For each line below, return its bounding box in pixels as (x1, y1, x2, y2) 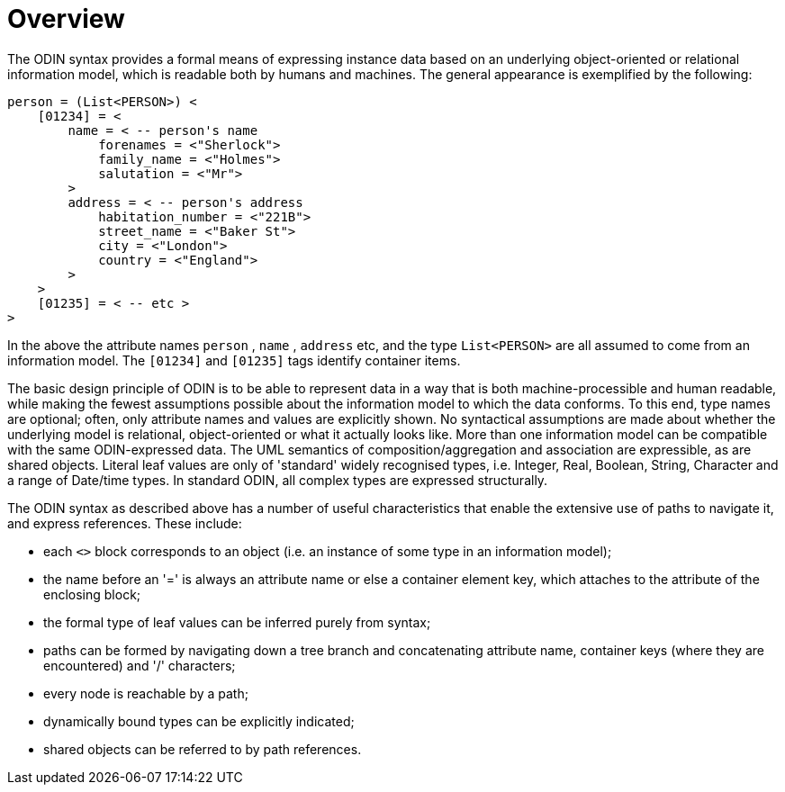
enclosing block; (43, 586, 141, 602)
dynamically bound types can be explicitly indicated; (43, 713, 355, 729)
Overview (7, 4, 125, 34)
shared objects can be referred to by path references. (43, 741, 362, 757)
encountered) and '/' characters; (43, 657, 236, 673)
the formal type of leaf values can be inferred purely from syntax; (43, 614, 431, 630)
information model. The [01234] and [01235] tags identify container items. (7, 352, 461, 368)
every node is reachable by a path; (43, 685, 248, 701)
